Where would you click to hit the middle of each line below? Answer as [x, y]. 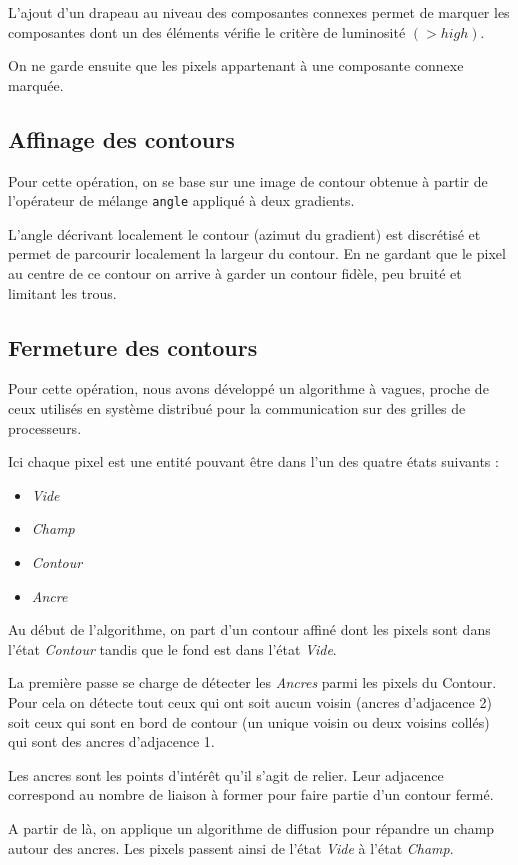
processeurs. [45, 427]
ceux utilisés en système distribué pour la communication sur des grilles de [237, 408]
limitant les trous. [62, 292]
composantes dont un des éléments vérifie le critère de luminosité [207, 31]
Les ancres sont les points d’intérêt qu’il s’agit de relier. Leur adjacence [226, 774]
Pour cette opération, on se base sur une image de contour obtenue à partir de [248, 180]
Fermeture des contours [133, 346]
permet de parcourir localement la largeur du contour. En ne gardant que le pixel [257, 253]
